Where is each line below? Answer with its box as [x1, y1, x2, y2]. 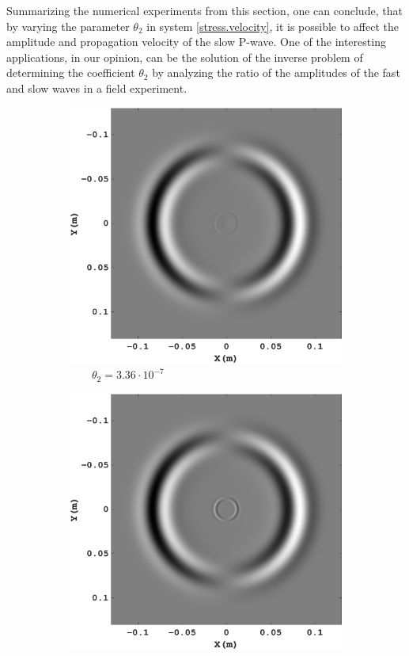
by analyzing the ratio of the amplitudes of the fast [152, 64, 400, 81]
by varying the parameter [6, 17, 130, 34]
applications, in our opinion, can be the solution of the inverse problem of [6, 48, 363, 65]
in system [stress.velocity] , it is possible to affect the [146, 17, 400, 34]
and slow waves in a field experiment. [6, 79, 187, 96]
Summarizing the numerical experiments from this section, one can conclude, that [6, 2, 403, 18]
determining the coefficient [6, 64, 135, 81]
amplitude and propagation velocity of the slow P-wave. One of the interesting [6, 33, 386, 50]
